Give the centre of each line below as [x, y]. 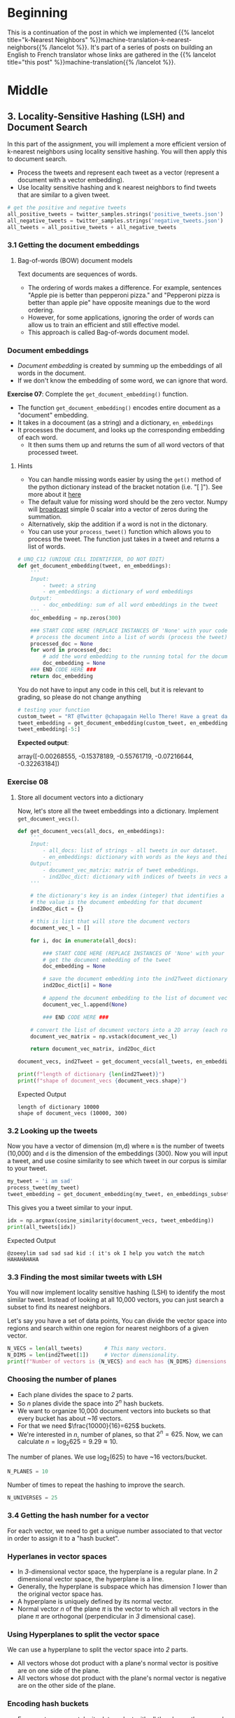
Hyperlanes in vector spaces [57, 1556]
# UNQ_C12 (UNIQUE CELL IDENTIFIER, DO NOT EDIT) [91, 559]
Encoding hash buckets [48, 1704]
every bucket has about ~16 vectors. [70, 1418]
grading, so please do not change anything [79, 697]
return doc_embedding [62, 676]
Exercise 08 [28, 782]
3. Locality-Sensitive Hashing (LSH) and [96, 116]
